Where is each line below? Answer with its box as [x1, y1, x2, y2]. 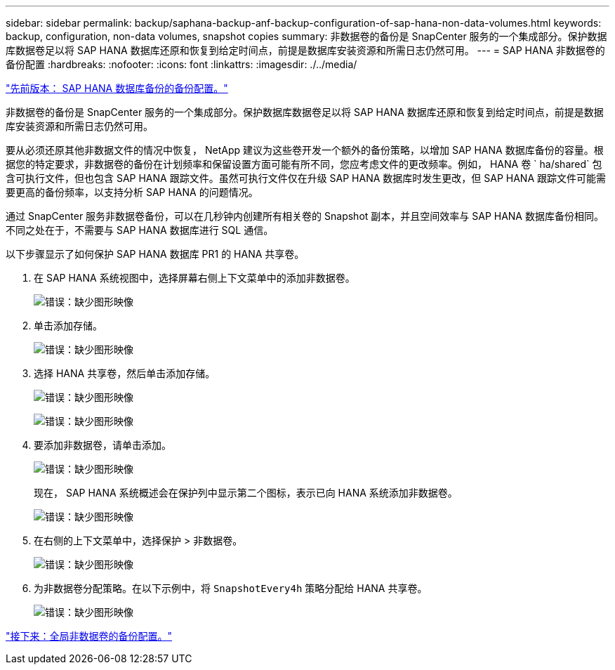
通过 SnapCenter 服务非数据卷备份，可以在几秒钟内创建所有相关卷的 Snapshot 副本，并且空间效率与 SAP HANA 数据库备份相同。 [6, 210, 604, 222]
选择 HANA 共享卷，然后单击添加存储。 [34, 367, 216, 379]
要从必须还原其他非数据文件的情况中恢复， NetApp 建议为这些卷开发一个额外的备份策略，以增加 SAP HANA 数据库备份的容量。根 [6, 144, 604, 156]
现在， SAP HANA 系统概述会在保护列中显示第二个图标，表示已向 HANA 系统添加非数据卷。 [34, 487, 458, 499]
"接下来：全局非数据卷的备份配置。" [6, 630, 173, 642]
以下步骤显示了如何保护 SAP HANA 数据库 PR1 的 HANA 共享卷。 [6, 248, 305, 260]
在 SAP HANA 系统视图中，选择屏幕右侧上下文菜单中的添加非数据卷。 [34, 272, 355, 284]
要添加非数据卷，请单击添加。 [34, 439, 171, 451]
